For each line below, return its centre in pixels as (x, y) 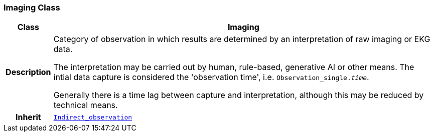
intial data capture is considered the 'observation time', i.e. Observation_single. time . (211, 77)
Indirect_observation (93, 117)
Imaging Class (32, 7)
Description (28, 72)
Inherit (28, 117)
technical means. (86, 105)
